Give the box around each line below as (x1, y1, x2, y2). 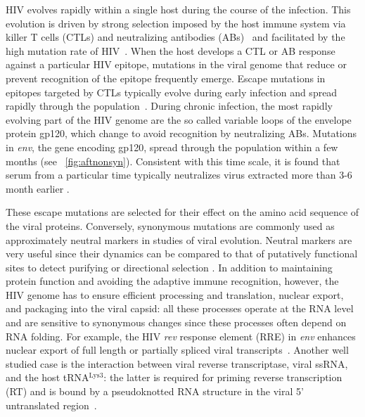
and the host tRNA (6, 370, 89, 385)
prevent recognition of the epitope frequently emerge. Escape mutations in (6, 70, 326, 85)
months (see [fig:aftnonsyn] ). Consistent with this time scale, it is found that (6, 153, 340, 168)
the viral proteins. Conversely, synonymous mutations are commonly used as (6, 218, 335, 233)
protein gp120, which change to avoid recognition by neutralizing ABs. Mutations (6, 126, 357, 141)
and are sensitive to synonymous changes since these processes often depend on (6, 315, 347, 330)
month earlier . (6, 181, 70, 195)
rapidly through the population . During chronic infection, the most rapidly (6, 98, 333, 113)
